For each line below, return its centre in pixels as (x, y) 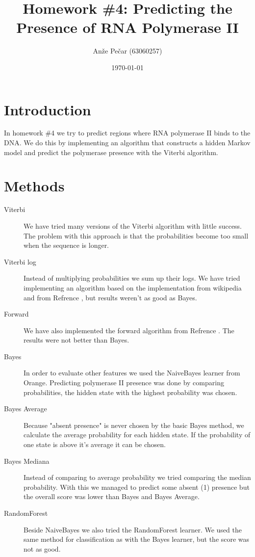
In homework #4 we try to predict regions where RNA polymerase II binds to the (127, 133)
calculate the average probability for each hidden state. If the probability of (137, 435)
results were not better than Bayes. (76, 340)
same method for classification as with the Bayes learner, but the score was (137, 539)
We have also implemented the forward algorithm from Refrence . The (129, 330)
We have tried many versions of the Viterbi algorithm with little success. (133, 225)
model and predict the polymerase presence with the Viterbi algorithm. (111, 152)
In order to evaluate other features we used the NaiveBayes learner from (132, 373)
